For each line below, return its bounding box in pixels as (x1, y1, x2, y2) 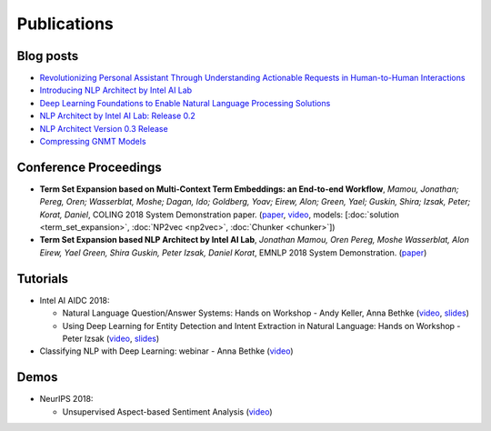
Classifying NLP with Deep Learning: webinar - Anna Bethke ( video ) (39, 346, 295, 356)
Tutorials (16, 271, 68, 286)
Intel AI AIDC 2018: (39, 295, 110, 306)
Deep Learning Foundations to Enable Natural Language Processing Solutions (39, 97, 331, 108)
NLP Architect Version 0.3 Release (39, 123, 168, 134)
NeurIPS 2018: (39, 394, 94, 405)
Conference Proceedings (16, 159, 163, 175)
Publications (16, 14, 114, 34)
